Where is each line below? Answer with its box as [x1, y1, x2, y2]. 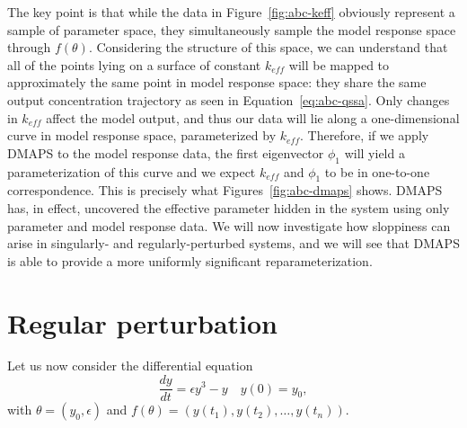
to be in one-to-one [324, 162, 430, 181]
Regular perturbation [7, 304, 278, 341]
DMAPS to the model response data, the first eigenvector [7, 143, 324, 162]
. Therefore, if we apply [299, 126, 429, 145]
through [7, 38, 51, 57]
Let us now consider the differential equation [7, 356, 253, 375]
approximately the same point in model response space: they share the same [7, 73, 427, 92]
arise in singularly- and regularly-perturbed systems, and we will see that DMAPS [7, 234, 460, 253]
